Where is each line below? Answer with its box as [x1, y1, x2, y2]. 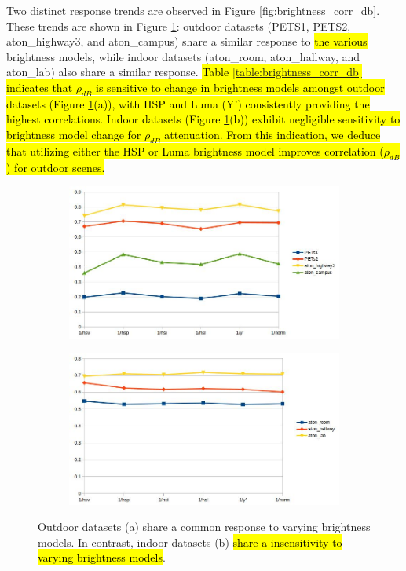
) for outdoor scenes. [6, 159, 105, 175]
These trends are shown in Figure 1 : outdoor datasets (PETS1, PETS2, [6, 17, 351, 34]
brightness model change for [6, 126, 141, 142]
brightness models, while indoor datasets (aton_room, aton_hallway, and [6, 48, 360, 64]
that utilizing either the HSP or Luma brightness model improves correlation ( [6, 142, 384, 159]
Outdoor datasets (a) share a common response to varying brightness [38, 518, 371, 535]
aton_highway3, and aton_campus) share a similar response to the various [6, 33, 368, 49]
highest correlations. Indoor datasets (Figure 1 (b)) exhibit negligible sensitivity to [6, 111, 401, 127]
